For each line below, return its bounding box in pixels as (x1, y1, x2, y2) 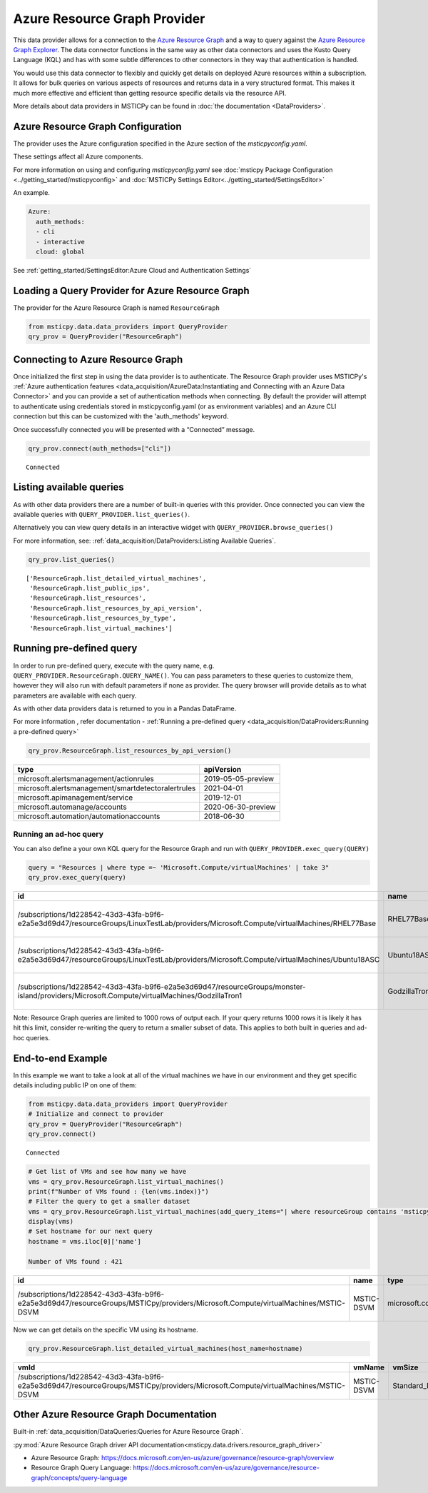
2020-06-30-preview (203, 802, 276, 812)
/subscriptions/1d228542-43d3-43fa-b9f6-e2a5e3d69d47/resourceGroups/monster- (17, 982, 306, 992)
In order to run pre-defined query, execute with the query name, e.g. (13, 661, 215, 670)
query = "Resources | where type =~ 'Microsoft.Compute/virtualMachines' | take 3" (28, 863, 330, 871)
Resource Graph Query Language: (31, 1464, 132, 1472)
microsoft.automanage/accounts (17, 802, 128, 812)
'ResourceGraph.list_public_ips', (29, 584, 151, 593)
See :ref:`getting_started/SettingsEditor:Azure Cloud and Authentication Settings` (13, 266, 252, 274)
